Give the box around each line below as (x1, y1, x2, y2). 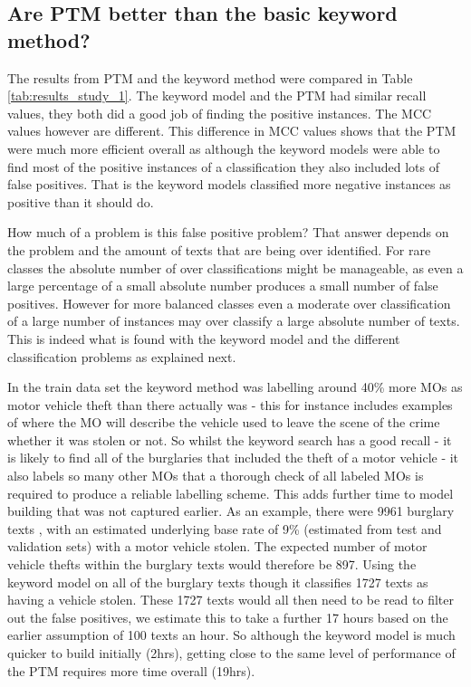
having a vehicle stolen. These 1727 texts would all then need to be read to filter (7, 590, 454, 609)
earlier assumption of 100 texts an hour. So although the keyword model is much (7, 625, 456, 644)
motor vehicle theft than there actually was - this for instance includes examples (7, 395, 453, 414)
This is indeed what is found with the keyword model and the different (7, 329, 400, 348)
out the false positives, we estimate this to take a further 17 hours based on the (7, 607, 448, 626)
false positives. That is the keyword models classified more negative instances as (7, 175, 451, 194)
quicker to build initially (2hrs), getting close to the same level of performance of (7, 644, 456, 662)
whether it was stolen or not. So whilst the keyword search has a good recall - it (7, 430, 452, 449)
